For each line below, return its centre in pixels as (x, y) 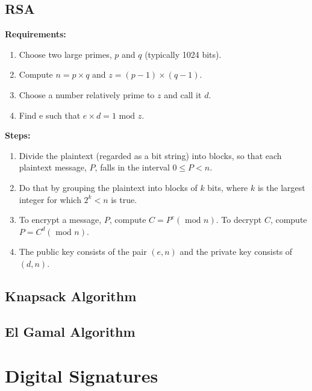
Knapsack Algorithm (71, 296)
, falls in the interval (132, 167)
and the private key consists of (236, 252)
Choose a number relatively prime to (87, 94)
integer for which (50, 199)
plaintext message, (53, 167)
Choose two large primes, (65, 54)
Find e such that (50, 115)
